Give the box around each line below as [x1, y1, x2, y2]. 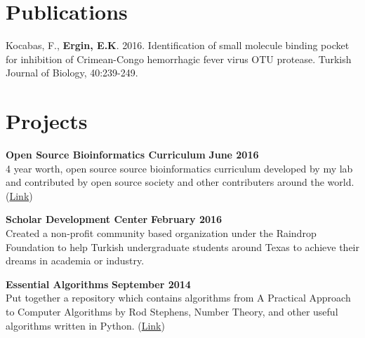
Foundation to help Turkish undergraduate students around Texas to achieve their [6, 239, 359, 254]
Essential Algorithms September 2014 [6, 276, 191, 291]
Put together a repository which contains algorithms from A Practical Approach [6, 290, 351, 305]
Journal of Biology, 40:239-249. [6, 65, 138, 80]
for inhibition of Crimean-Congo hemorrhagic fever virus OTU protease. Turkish [6, 51, 352, 66]
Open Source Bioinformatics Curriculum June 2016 [6, 147, 259, 162]
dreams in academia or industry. [6, 253, 145, 268]
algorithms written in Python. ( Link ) [6, 318, 165, 332]
